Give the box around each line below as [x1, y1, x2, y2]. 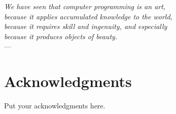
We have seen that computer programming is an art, [4, 1, 166, 11]
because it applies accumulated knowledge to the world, [4, 11, 172, 21]
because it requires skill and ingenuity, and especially [4, 21, 167, 32]
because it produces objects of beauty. [4, 31, 118, 41]
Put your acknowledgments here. [4, 100, 105, 111]
